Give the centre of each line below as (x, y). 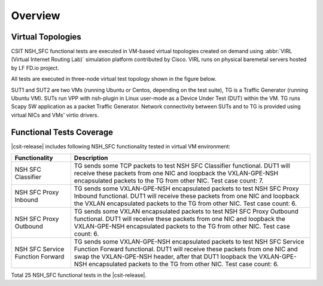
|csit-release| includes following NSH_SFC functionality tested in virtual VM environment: (121, 146)
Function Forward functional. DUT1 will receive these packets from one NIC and (186, 250)
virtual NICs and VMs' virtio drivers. (55, 115)
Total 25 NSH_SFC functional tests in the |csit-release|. (79, 275)
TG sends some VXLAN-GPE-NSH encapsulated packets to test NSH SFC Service (189, 242)
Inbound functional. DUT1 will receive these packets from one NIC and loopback (187, 196)
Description (91, 158)
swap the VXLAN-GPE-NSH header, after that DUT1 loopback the (165, 257)
